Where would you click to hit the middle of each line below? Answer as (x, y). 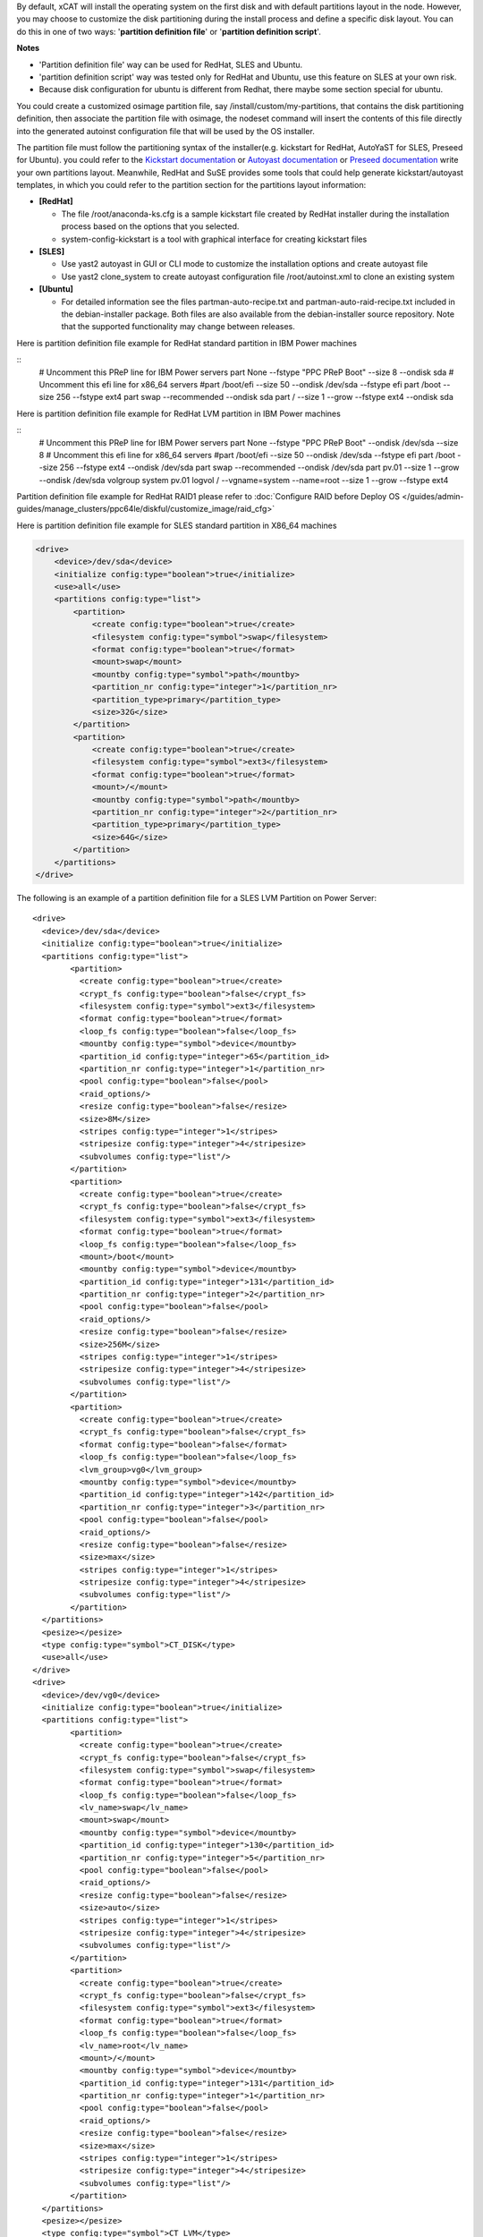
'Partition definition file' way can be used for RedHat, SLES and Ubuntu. (171, 64)
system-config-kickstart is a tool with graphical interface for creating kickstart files (214, 239)
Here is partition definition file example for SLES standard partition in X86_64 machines (177, 525)
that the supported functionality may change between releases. (178, 327)
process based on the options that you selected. (150, 226)
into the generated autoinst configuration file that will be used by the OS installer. (165, 131)
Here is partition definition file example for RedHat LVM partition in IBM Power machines (179, 413)
